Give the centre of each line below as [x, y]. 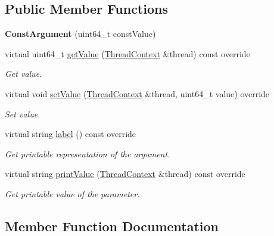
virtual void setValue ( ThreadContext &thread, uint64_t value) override [137, 93]
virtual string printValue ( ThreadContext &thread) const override [125, 174]
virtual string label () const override [71, 134]
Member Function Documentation [112, 226]
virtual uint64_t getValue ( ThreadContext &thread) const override [127, 53]
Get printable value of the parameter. [72, 193]
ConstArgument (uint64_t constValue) [80, 34]
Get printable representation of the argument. [88, 153]
